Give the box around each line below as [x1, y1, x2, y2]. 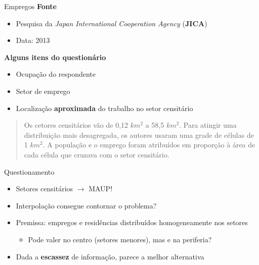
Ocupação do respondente [16, 69, 96, 79]
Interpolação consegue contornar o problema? [16, 200, 157, 210]
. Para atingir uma [179, 120, 237, 130]
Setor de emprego [16, 85, 70, 96]
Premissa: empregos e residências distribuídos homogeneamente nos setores [16, 217, 248, 228]
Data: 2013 [16, 35, 50, 45]
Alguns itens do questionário [4, 51, 106, 62]
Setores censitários [16, 183, 73, 194]
